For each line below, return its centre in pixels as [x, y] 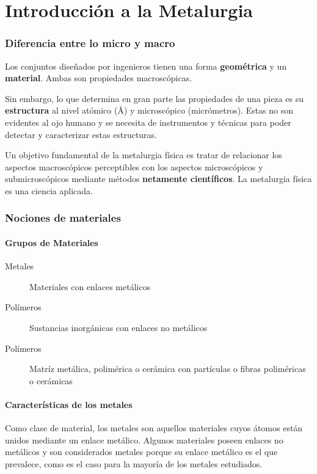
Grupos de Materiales [52, 242]
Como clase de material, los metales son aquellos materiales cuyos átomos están [154, 428]
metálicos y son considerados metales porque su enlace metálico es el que [141, 452]
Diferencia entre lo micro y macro [90, 43]
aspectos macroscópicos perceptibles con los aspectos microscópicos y [134, 166]
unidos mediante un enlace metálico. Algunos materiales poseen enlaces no [144, 439]
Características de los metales [69, 404]
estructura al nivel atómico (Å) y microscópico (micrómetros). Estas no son [149, 110]
